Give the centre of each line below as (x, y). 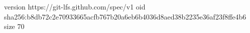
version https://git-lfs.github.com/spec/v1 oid (75, 6)
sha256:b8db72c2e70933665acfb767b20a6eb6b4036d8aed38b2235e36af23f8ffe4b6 (125, 16)
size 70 (14, 26)
